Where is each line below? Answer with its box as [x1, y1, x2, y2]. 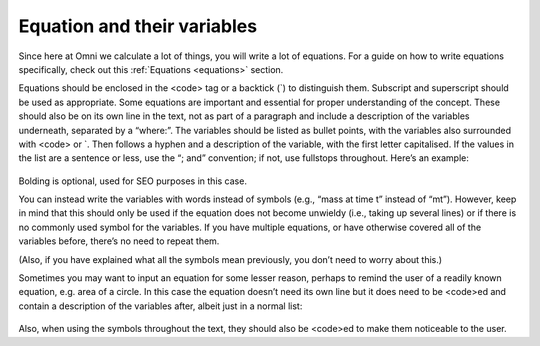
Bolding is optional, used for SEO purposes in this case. [18, 175, 247, 187]
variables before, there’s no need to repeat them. [18, 235, 220, 247]
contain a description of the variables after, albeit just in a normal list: [18, 300, 303, 312]
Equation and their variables [18, 15, 258, 37]
